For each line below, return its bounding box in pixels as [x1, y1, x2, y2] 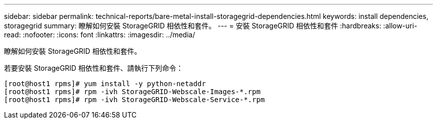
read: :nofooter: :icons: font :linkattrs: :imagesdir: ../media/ [4, 30, 195, 39]
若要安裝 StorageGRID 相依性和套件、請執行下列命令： [4, 64, 183, 72]
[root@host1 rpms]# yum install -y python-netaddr [4, 80, 206, 88]
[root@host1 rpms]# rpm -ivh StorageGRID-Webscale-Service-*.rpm [4, 96, 265, 104]
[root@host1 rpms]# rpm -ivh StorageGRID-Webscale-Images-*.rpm [4, 88, 261, 96]
